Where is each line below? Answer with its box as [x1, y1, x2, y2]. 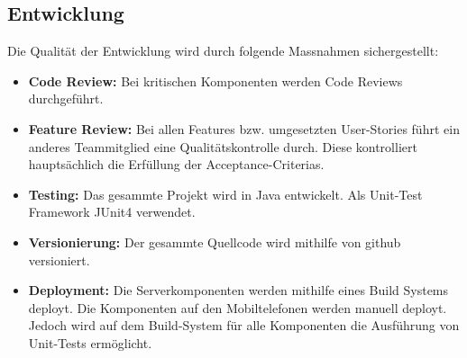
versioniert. [28, 250, 90, 269]
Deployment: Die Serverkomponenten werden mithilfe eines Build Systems [28, 281, 449, 300]
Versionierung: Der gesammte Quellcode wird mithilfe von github [28, 232, 401, 251]
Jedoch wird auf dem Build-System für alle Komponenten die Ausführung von [28, 316, 460, 335]
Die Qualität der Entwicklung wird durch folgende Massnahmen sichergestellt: [7, 41, 439, 60]
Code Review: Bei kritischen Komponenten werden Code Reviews [28, 71, 403, 90]
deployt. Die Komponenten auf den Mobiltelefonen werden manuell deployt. [28, 298, 447, 317]
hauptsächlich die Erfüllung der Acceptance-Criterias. [28, 155, 325, 174]
